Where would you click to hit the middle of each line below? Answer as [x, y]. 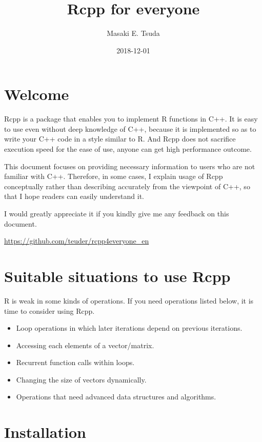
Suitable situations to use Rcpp [117, 276]
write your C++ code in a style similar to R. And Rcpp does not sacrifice [120, 139]
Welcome [37, 94]
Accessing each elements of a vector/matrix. [85, 345]
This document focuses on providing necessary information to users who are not [130, 166]
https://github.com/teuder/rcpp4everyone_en [77, 241]
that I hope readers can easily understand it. [74, 196]
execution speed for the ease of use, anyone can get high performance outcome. [128, 149]
